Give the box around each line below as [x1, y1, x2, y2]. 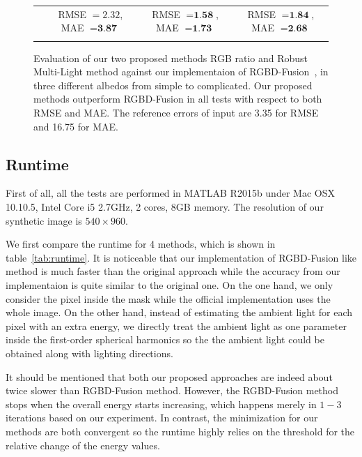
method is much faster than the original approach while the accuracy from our [6, 264, 340, 278]
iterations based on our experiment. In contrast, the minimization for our [6, 410, 318, 425]
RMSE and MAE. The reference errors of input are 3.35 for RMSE [33, 105, 319, 120]
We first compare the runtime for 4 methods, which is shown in [6, 237, 276, 251]
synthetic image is [6, 213, 82, 227]
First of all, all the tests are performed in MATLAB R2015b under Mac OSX [6, 186, 335, 200]
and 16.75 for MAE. [33, 119, 118, 133]
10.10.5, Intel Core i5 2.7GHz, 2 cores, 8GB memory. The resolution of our [6, 200, 324, 214]
